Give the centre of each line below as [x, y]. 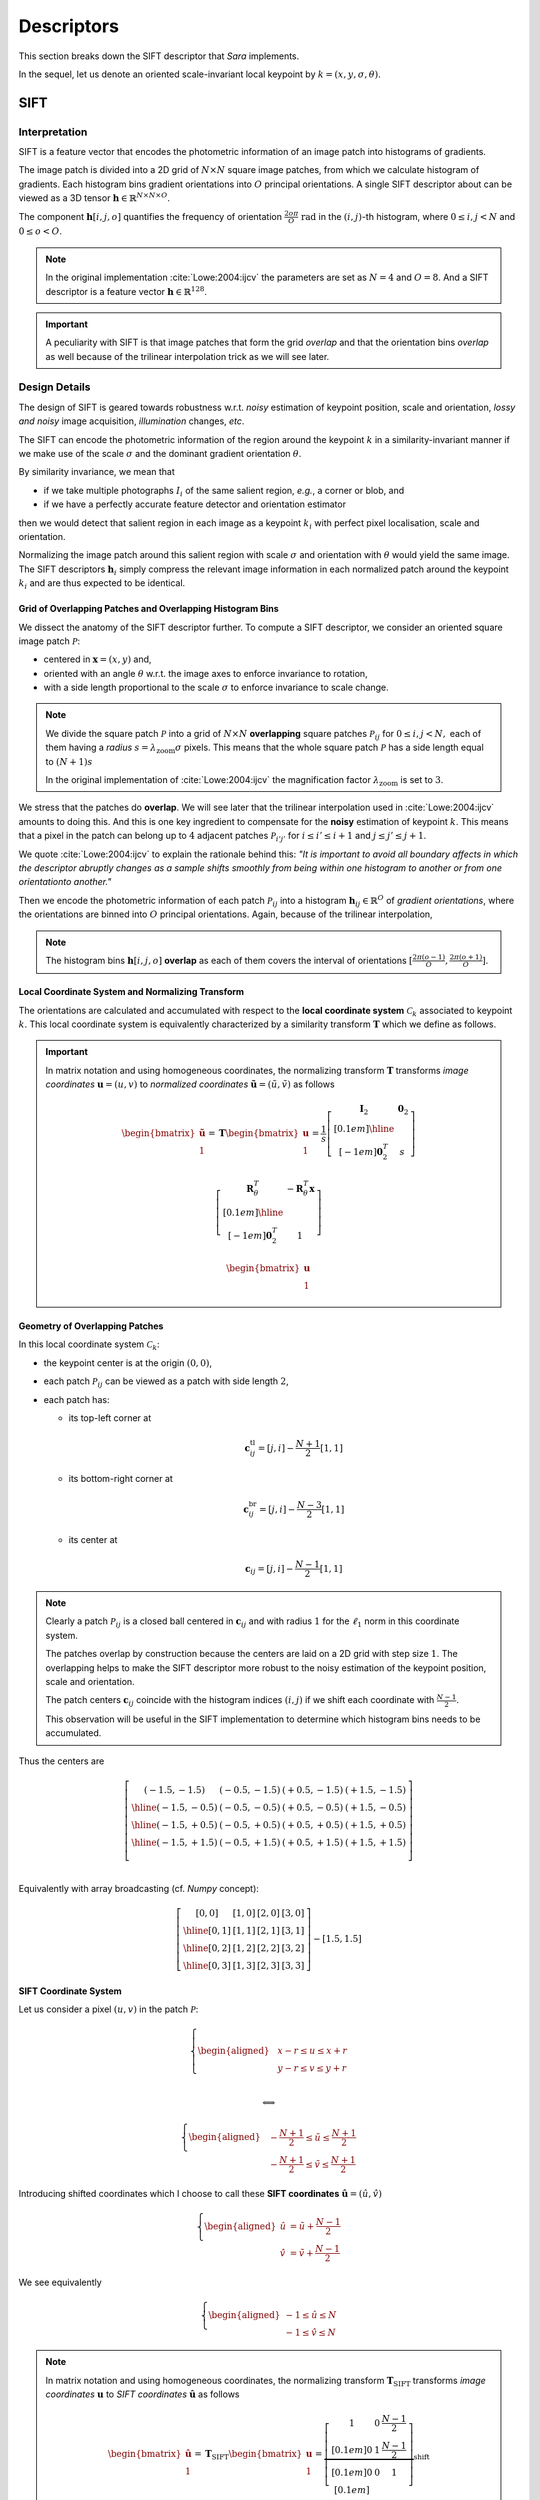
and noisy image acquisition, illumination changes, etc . [131, 421]
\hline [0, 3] [207, 1966]
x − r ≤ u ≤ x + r [312, 2051]
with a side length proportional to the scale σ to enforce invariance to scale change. [216, 687]
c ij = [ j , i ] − [269, 1570]
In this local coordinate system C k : [89, 1345]
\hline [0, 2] [207, 1948]
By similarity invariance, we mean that [96, 472]
